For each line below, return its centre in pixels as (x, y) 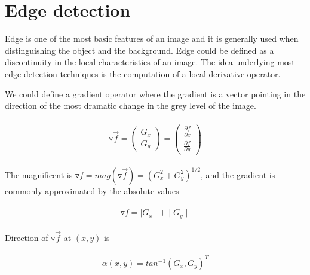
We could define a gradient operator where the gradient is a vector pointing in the (155, 94)
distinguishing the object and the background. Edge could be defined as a (139, 50)
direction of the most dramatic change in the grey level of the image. (131, 106)
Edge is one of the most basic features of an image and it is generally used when (152, 39)
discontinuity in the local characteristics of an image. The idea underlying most (150, 62)
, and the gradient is (238, 174)
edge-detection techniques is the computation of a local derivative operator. (143, 73)
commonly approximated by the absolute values (92, 190)
